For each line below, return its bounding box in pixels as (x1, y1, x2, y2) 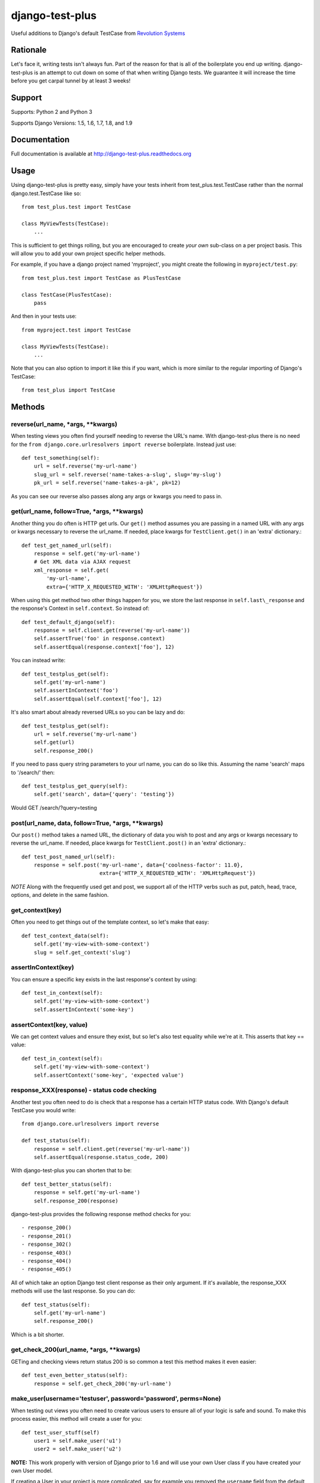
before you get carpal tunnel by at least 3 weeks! (11, 77, 130, 84)
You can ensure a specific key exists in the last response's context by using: (11, 976, 197, 983)
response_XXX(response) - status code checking (11, 1086, 157, 1094)
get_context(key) (11, 906, 62, 914)
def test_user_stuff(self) (21, 1429, 100, 1436)
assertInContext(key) (11, 963, 74, 972)
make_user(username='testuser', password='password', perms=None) (11, 1395, 222, 1403)
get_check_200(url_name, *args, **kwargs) (11, 1345, 140, 1354)
